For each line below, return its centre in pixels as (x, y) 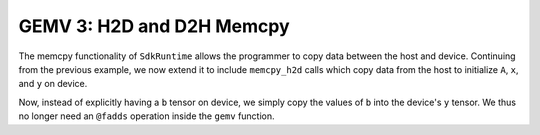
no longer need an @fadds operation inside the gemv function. (146, 116)
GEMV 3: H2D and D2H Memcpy (154, 26)
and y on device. (53, 84)
